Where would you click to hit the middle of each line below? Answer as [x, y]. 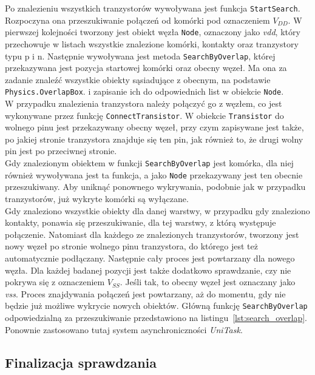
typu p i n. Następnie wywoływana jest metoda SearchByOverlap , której [140, 56]
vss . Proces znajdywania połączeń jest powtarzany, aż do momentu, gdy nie [145, 293]
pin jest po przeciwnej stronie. [61, 151]
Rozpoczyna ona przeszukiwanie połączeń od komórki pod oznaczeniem [137, 20]
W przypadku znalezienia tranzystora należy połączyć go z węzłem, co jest [144, 103]
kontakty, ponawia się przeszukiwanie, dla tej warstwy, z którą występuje [141, 222]
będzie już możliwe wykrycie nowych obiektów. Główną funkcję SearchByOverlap [156, 306]
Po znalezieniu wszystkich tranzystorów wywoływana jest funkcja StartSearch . [153, 8]
